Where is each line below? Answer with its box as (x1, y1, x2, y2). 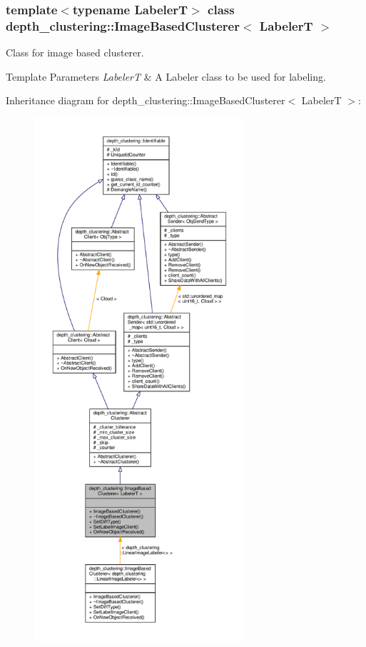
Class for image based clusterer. (6, 45, 144, 60)
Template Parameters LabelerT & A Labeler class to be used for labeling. (6, 69, 326, 84)
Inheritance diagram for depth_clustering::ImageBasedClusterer (6, 93, 285, 108)
